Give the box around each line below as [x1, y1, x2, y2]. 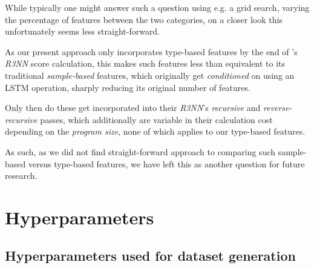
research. [5, 169, 38, 182]
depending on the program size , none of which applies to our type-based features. [5, 125, 306, 138]
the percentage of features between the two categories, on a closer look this [5, 13, 283, 25]
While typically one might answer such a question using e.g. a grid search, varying [5, 1, 310, 13]
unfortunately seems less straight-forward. [5, 25, 160, 38]
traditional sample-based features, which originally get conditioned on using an [5, 69, 295, 81]
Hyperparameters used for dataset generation [5, 246, 296, 265]
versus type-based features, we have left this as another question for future [28, 157, 305, 170]
